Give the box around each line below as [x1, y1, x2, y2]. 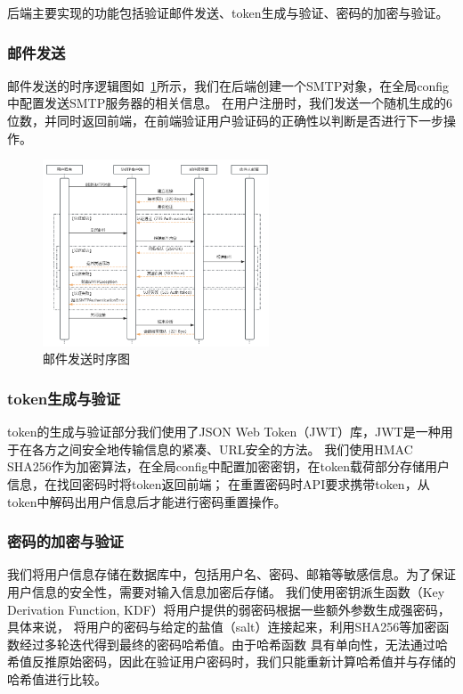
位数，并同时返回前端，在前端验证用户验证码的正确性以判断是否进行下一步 [7, 111, 443, 129]
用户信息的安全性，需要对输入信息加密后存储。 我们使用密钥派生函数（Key [7, 583, 445, 600]
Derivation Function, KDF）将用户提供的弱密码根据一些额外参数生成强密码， [7, 600, 451, 618]
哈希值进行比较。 [7, 669, 107, 688]
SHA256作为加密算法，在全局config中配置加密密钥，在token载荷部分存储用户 [7, 457, 451, 476]
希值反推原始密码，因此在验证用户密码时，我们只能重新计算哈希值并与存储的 [7, 652, 456, 671]
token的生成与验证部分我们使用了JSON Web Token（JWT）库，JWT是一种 [7, 422, 441, 441]
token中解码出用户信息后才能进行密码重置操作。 [7, 492, 287, 510]
